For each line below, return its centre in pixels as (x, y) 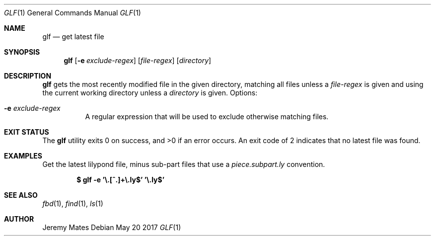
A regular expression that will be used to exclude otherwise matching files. (207, 117)
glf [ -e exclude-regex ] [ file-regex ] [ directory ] (138, 60)
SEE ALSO (21, 195)
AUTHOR (19, 219)
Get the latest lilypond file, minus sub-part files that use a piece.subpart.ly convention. (184, 164)
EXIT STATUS (27, 132)
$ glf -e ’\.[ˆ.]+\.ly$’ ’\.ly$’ (121, 180)
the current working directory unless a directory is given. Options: (150, 93)
